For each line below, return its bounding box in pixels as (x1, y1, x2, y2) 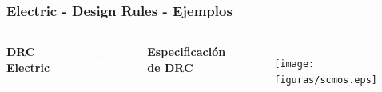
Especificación (147, 43, 226, 60)
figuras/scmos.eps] (274, 74, 377, 86)
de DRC (147, 58, 193, 75)
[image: (274, 58, 315, 70)
